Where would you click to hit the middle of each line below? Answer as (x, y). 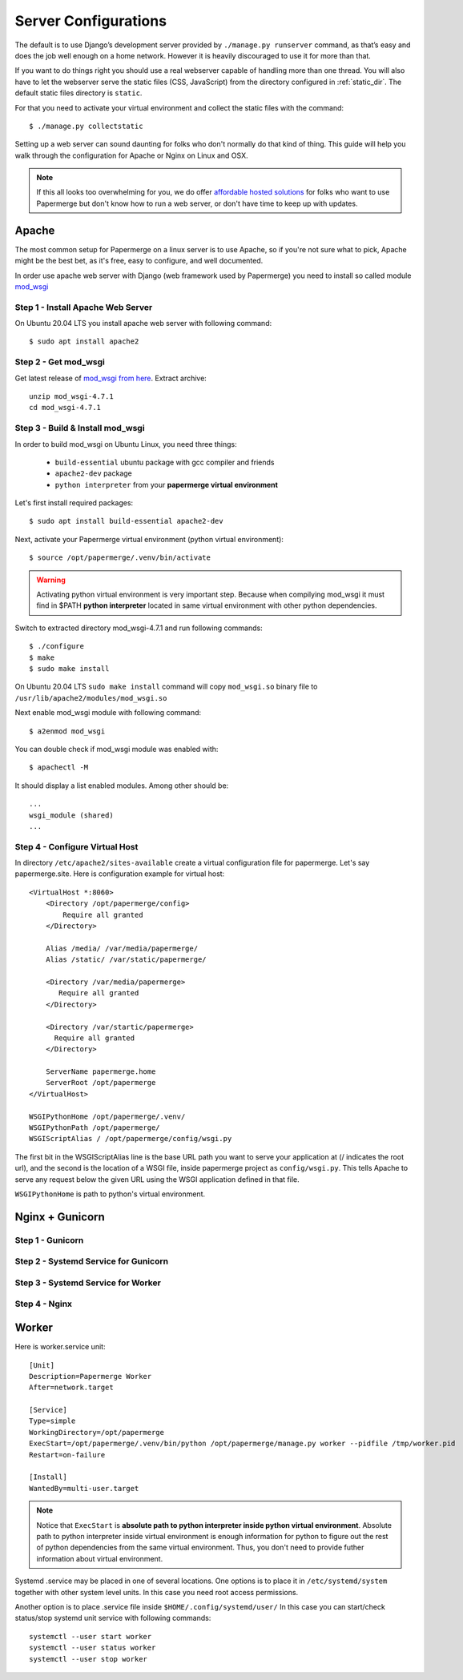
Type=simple (52, 1421)
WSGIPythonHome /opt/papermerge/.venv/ (107, 1116)
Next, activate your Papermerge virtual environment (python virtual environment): (149, 539)
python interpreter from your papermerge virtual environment (166, 484)
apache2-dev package (93, 473)
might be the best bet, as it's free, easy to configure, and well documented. (139, 261)
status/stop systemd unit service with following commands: (113, 1618)
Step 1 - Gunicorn (49, 1240)
